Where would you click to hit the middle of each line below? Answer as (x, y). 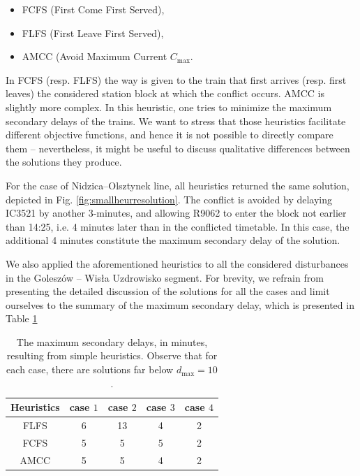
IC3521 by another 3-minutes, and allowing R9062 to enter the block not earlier (176, 213)
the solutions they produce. (64, 162)
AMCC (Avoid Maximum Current (95, 56)
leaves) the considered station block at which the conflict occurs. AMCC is (165, 93)
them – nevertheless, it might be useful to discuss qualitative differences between (178, 148)
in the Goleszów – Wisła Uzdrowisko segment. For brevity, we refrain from (165, 277)
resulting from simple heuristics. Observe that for (112, 355)
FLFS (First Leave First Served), (93, 33)
